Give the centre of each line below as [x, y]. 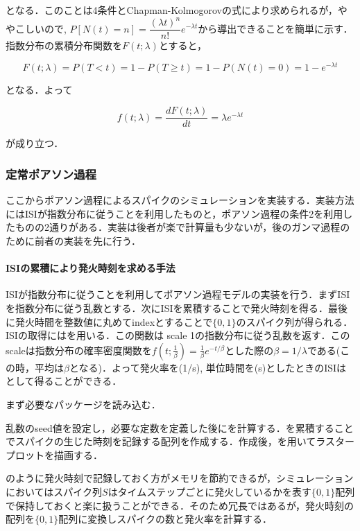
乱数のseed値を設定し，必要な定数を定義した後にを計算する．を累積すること [180, 427]
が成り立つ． [35, 143]
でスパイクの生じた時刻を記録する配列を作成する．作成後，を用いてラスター [180, 441]
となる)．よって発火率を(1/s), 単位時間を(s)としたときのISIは [208, 367]
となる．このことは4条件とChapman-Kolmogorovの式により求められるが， [172, 10]
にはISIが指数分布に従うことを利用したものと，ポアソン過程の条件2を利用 [174, 213]
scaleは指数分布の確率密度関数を [79, 350]
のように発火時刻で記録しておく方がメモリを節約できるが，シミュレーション [180, 478]
